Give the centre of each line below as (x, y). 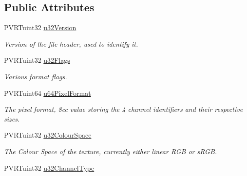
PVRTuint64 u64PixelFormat (47, 93)
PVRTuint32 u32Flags (37, 60)
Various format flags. (36, 76)
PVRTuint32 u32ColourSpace (48, 135)
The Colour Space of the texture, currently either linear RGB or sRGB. (111, 151)
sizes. (12, 118)
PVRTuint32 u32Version (40, 27)
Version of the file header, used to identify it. (71, 44)
